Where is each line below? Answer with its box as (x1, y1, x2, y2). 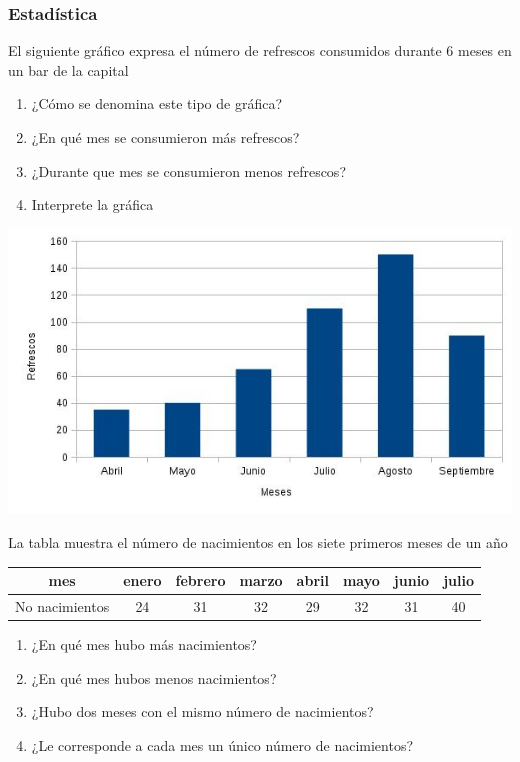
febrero (175, 570, 226, 591)
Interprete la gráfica (31, 194, 154, 215)
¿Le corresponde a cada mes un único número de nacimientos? (31, 734, 414, 755)
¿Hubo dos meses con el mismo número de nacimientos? (31, 701, 374, 722)
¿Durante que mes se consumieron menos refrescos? (31, 160, 346, 181)
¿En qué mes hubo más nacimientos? (31, 634, 257, 655)
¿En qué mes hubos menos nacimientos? (31, 667, 277, 688)
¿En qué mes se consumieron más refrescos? (31, 127, 300, 147)
